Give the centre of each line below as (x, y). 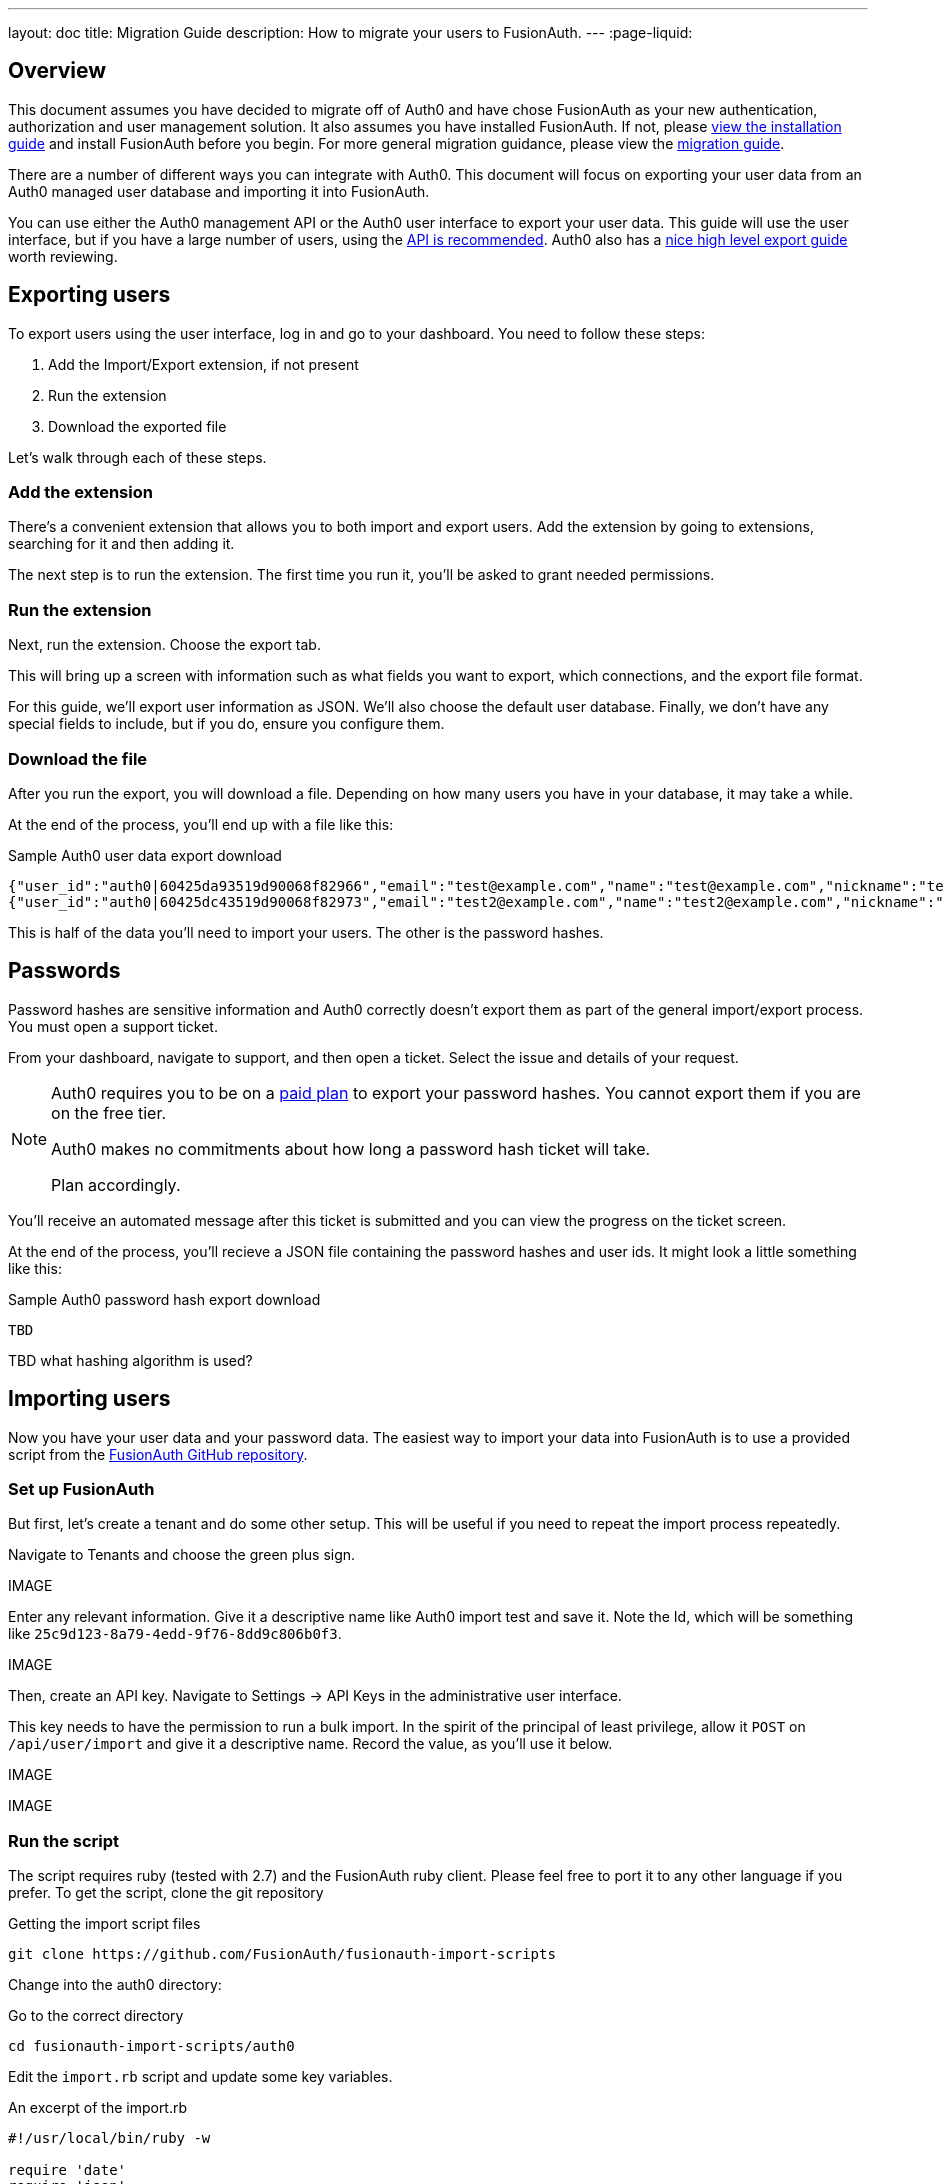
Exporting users (89, 295)
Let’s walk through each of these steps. (137, 457)
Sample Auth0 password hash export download (164, 1299)
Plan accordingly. (116, 1184)
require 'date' (67, 2170)
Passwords (64, 971)
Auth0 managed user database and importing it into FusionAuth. (219, 191)
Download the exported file (137, 426)
